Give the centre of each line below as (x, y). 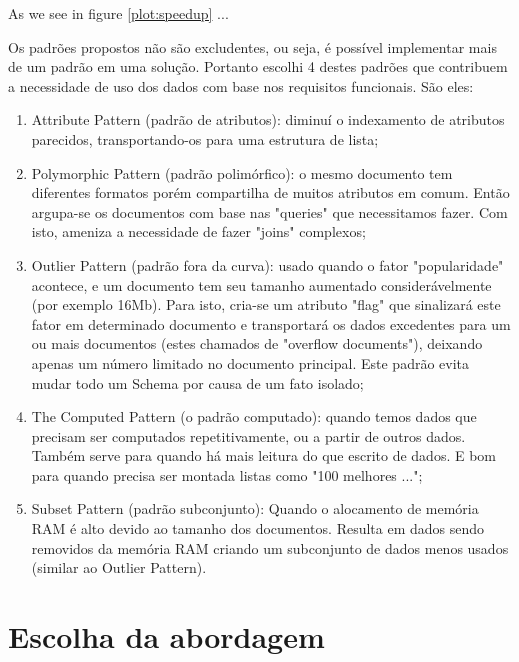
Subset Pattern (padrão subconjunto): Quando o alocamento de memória (255, 508)
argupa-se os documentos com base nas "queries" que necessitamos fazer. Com (269, 211)
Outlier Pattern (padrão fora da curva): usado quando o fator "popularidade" (267, 264)
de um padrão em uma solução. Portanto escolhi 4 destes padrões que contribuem (258, 66)
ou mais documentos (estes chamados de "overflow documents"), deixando (257, 343)
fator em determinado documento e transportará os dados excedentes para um (271, 323)
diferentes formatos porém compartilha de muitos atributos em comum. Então (270, 192)
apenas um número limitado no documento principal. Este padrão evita (250, 362)
